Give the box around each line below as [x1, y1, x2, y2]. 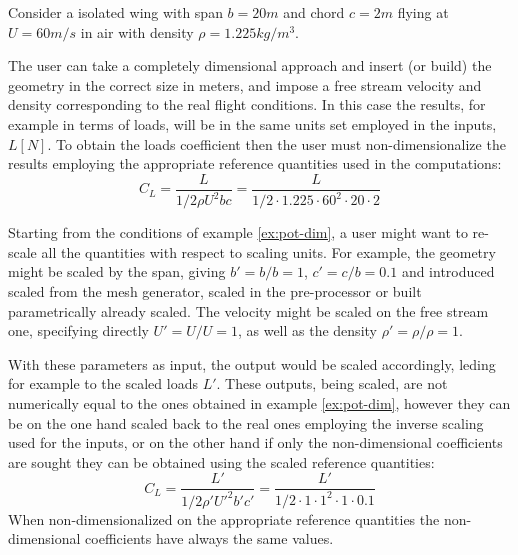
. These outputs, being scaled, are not [216, 373, 448, 394]
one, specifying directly [8, 320, 149, 341]
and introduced [401, 261, 495, 282]
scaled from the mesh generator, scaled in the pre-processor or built [8, 280, 422, 301]
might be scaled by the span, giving [8, 261, 226, 282]
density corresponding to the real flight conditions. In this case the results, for [8, 94, 486, 115]
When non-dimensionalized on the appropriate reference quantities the [8, 508, 440, 529]
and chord [283, 2, 345, 22]
